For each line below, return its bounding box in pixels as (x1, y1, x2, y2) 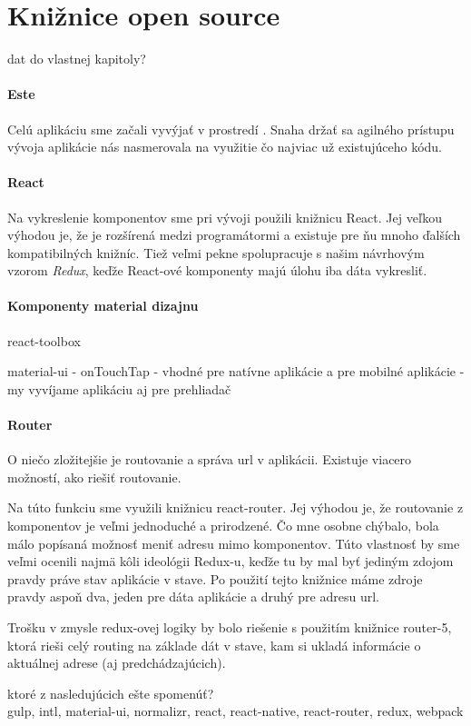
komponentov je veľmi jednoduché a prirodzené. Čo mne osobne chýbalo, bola (7, 516, 439, 535)
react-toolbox (7, 331, 81, 350)
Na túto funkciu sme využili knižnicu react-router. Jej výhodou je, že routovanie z (7, 498, 464, 517)
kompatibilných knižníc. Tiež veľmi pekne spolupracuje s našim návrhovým (7, 243, 425, 262)
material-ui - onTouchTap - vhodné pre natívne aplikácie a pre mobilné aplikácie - (7, 362, 465, 381)
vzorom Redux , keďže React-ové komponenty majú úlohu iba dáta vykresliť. (7, 261, 427, 280)
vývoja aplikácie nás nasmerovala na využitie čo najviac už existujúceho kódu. (7, 137, 443, 156)
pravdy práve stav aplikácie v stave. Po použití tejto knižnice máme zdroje (7, 569, 423, 588)
